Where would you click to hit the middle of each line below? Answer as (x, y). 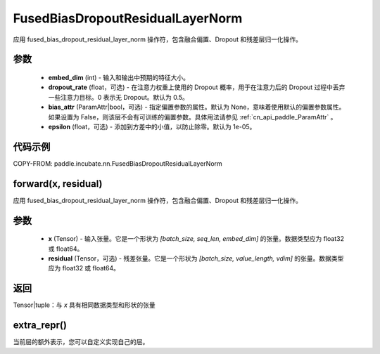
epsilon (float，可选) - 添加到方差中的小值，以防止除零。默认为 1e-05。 (152, 126)
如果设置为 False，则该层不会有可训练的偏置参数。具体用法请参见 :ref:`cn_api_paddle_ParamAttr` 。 (192, 117)
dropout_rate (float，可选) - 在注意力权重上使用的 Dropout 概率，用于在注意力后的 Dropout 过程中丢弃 (197, 87)
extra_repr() (40, 326)
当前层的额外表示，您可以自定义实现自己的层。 (81, 342)
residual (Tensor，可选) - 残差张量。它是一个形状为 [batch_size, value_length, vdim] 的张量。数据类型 (196, 258)
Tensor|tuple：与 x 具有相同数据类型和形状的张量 (84, 305)
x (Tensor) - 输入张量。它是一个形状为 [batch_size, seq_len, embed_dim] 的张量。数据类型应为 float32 (196, 239)
